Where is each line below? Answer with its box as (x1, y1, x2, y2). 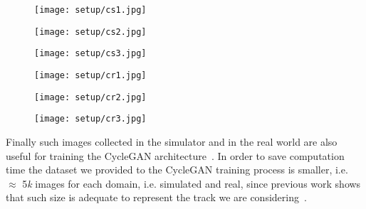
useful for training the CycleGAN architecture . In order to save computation (6, 148, 345, 163)
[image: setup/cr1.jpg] (34, 70, 147, 80)
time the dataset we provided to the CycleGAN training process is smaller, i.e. (6, 162, 348, 177)
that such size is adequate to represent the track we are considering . (6, 190, 307, 205)
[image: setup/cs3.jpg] (34, 48, 147, 59)
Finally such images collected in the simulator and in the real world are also (6, 134, 338, 149)
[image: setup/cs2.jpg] (34, 26, 147, 37)
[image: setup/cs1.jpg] (34, 5, 147, 15)
